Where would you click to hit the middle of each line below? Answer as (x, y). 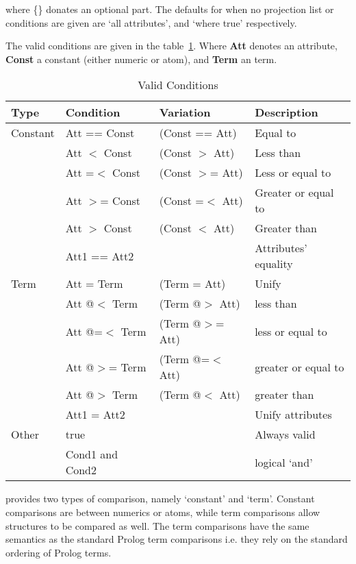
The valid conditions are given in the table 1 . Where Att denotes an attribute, (171, 46)
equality (274, 264)
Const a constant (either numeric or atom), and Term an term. (141, 59)
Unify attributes (293, 415)
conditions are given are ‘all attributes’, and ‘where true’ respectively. (151, 22)
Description (287, 112)
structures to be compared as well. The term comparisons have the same (157, 525)
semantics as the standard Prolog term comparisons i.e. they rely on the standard (177, 539)
